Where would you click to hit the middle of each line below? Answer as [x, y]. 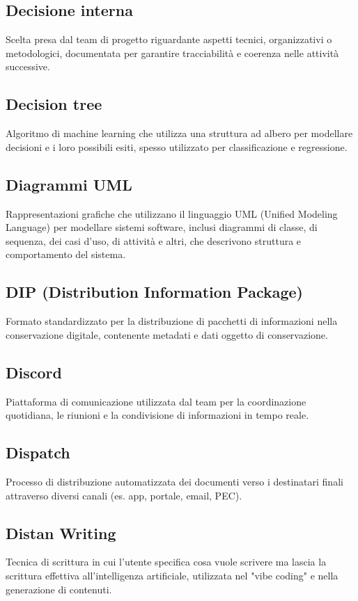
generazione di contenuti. [59, 589]
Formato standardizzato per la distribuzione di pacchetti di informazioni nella [172, 321]
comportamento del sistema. [66, 254]
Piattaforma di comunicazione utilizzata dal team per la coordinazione [156, 401]
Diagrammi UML [69, 184]
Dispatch [38, 452]
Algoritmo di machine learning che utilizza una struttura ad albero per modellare [179, 133]
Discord [34, 372]
